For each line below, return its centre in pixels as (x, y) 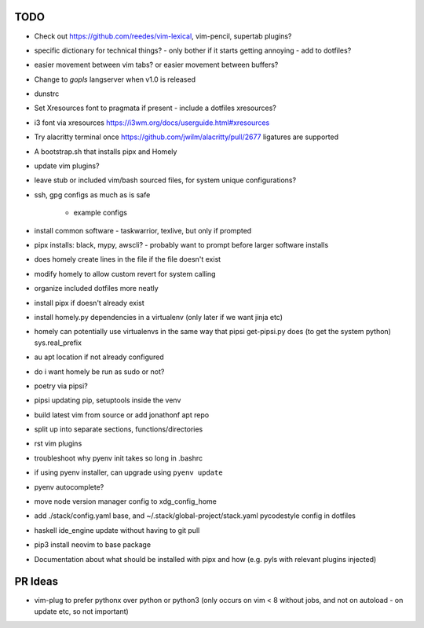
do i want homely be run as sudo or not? (99, 371)
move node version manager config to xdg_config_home (126, 501)
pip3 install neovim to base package (93, 545)
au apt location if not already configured (99, 357)
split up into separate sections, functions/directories (119, 429)
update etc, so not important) (81, 611)
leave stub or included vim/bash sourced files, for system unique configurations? (165, 180)
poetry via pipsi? (61, 386)
